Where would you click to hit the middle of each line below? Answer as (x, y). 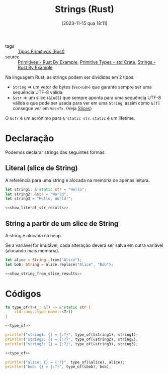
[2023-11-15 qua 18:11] (85, 23)
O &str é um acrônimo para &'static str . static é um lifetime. (70, 118)
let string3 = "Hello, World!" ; (39, 199)
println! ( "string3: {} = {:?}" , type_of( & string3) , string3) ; (72, 344)
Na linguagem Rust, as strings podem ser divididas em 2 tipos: (70, 77)
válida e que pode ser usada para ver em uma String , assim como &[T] (86, 103)
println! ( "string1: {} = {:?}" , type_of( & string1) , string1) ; (72, 335)
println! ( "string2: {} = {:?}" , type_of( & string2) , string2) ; (72, 339)
